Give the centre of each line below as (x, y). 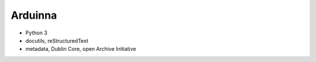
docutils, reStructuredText (57, 40)
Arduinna (34, 15)
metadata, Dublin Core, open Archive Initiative (81, 49)
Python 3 (37, 33)
